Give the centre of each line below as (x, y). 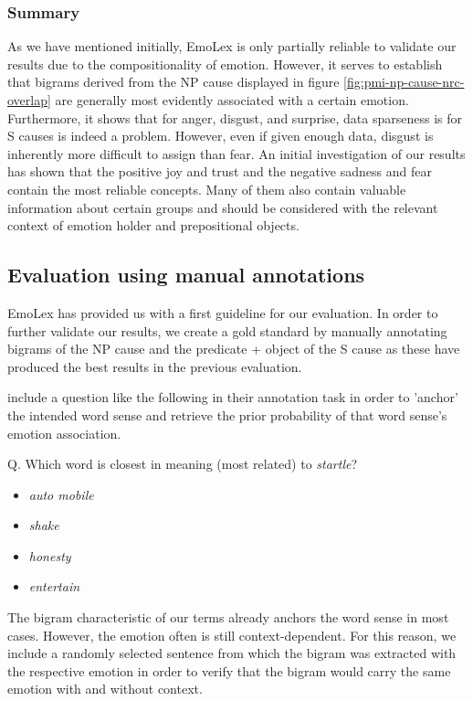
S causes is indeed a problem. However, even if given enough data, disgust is (221, 136)
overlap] (29, 100)
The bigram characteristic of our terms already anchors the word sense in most (228, 617)
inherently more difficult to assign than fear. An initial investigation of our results (236, 153)
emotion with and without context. (105, 689)
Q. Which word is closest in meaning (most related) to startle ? (183, 464)
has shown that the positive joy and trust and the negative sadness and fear (220, 171)
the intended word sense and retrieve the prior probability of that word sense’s (227, 414)
